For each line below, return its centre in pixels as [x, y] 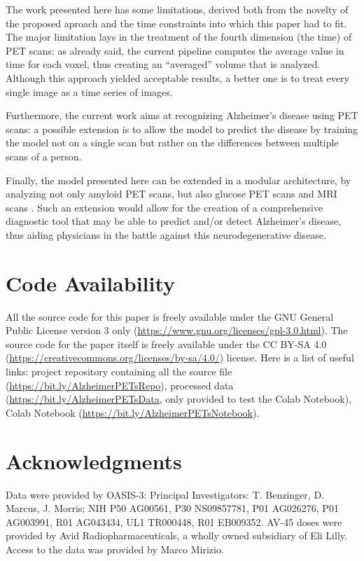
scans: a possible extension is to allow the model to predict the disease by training [182, 129]
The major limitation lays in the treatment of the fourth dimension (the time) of [179, 37]
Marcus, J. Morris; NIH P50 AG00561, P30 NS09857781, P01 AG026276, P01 [172, 508]
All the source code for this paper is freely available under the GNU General [170, 316]
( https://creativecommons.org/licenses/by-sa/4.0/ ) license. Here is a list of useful [180, 358]
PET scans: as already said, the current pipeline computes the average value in [175, 50]
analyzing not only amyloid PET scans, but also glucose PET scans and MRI [171, 194]
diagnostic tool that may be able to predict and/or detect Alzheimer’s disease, [174, 221]
